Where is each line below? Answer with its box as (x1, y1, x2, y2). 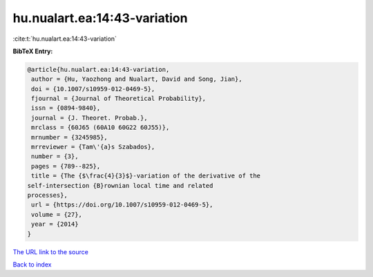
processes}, (27, 191, 68, 199)
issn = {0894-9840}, (31, 104, 101, 112)
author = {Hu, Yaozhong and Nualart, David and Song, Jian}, (31, 75, 242, 83)
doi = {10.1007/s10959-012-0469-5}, (31, 85, 155, 93)
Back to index (12, 260, 52, 269)
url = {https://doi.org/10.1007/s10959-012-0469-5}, (31, 201, 213, 209)
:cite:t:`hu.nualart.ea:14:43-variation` (12, 35, 117, 43)
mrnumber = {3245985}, (31, 133, 108, 141)
